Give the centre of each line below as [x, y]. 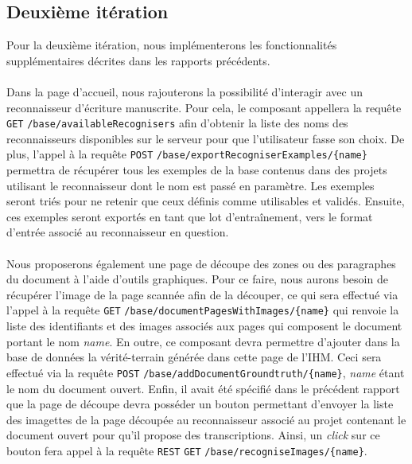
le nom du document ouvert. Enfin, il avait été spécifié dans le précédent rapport [203, 388]
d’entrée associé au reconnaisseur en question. [118, 232]
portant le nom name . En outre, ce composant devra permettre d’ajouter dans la [203, 341]
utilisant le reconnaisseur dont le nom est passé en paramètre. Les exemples [190, 185]
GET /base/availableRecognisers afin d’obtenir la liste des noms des [177, 123]
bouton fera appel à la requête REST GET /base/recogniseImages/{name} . [187, 450]
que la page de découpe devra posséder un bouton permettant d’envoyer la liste [200, 404]
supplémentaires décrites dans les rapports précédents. [138, 60]
